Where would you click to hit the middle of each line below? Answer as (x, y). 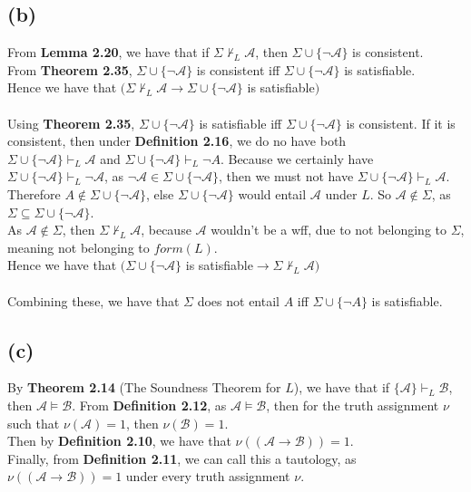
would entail (272, 193)
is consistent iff (238, 69)
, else (160, 193)
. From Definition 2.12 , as (149, 405)
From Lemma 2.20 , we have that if (108, 52)
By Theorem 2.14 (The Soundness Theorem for (144, 387)
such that (34, 423)
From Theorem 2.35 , (70, 69)
